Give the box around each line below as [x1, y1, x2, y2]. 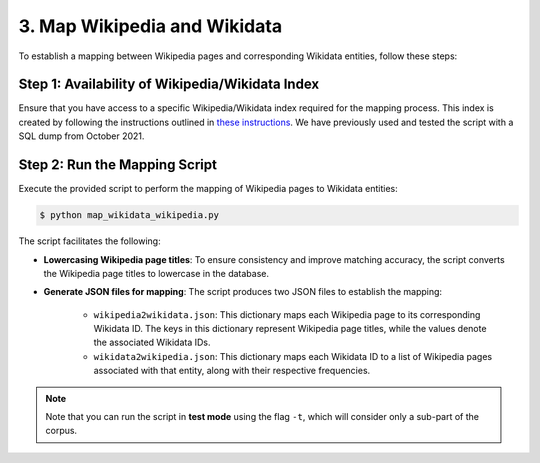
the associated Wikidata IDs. [93, 336, 211, 349]
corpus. [45, 425, 78, 437]
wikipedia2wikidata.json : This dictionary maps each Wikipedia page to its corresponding [93, 308, 481, 320]
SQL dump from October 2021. [18, 130, 145, 142]
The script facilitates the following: [18, 235, 161, 247]
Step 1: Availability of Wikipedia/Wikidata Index [18, 76, 320, 93]
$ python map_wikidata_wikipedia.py [39, 210, 220, 221]
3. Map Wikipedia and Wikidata [18, 15, 283, 37]
